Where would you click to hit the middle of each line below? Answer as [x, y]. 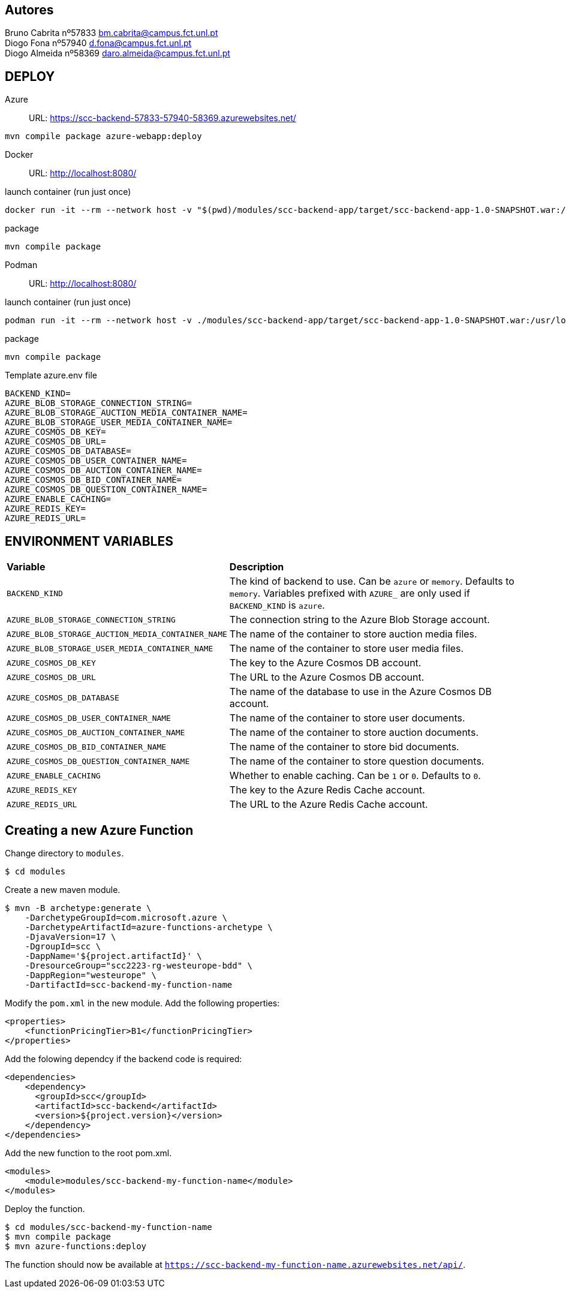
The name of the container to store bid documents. [344, 747]
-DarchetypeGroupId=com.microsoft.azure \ [126, 917]
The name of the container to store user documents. [347, 718]
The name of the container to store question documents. [357, 761]
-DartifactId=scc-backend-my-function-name [129, 984]
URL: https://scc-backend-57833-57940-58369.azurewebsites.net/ [162, 118]
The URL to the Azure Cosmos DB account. [327, 677]
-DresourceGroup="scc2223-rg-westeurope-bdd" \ [139, 965]
